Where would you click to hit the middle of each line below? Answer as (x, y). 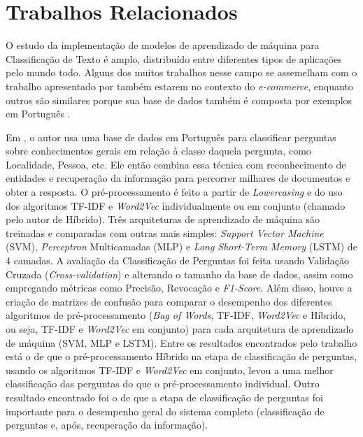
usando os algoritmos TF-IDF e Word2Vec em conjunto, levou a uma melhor (170, 370)
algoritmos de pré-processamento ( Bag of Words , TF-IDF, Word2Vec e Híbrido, (176, 315)
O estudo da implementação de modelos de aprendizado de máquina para (163, 45)
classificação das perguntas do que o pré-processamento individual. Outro (163, 384)
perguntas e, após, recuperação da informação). (107, 425)
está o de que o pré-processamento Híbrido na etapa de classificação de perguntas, (181, 356)
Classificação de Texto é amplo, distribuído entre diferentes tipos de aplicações (174, 58)
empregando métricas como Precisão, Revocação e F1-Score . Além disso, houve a (179, 288)
